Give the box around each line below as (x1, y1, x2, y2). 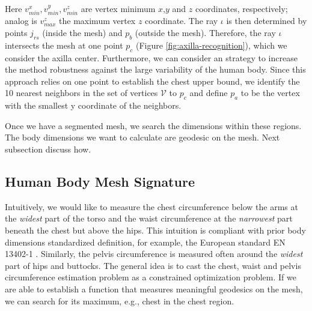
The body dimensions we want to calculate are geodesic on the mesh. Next (5, 131, 280, 143)
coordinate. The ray (145, 14, 218, 27)
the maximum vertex (59, 14, 136, 27)
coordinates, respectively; (195, 2, 288, 14)
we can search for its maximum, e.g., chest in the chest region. (5, 294, 234, 307)
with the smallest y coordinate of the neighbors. (5, 99, 182, 112)
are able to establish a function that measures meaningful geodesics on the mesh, (5, 282, 303, 295)
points (5, 26, 28, 39)
